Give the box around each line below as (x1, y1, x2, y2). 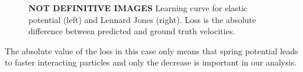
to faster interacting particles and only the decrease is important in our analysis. (5, 56, 297, 68)
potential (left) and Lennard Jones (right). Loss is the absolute (28, 13, 256, 25)
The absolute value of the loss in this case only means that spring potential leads (5, 44, 298, 57)
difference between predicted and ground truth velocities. (28, 25, 236, 37)
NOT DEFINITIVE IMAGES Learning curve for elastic (28, 2, 248, 14)
